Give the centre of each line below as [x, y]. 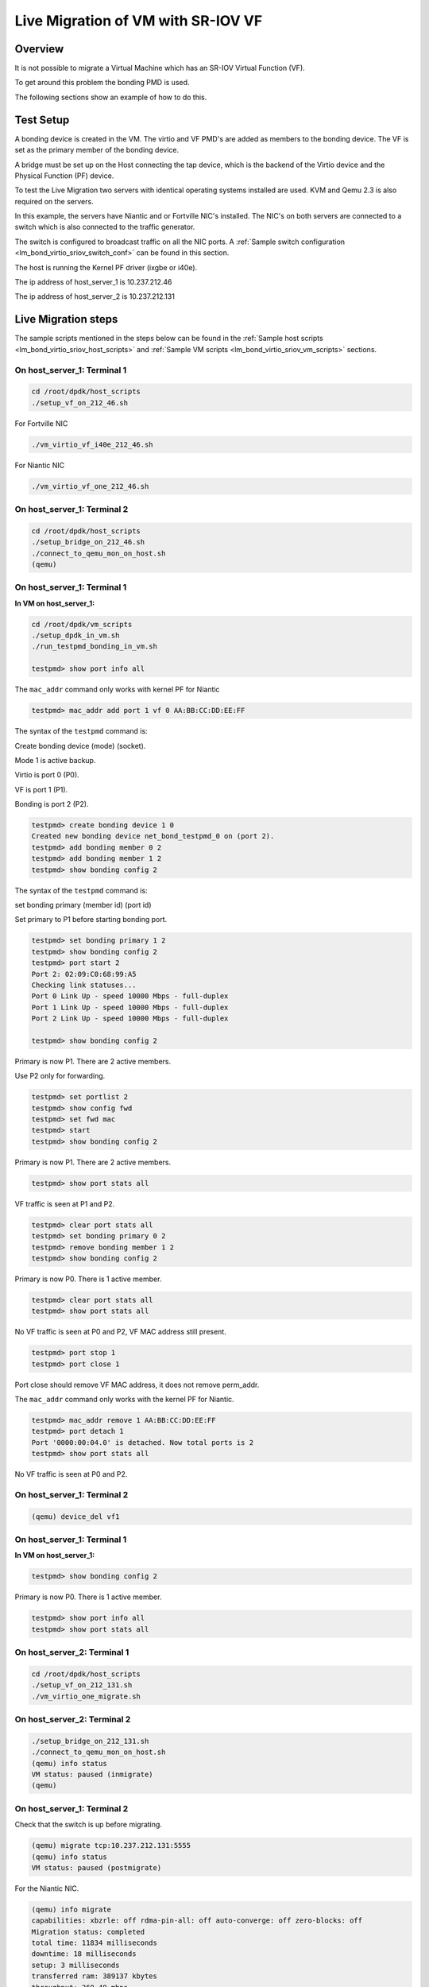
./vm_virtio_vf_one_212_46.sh [90, 486]
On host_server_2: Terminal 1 [72, 1652]
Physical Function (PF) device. [64, 176]
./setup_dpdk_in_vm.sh [75, 635]
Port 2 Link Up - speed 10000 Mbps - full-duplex [130, 1019]
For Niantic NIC [40, 465]
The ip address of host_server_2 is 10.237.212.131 [95, 296]
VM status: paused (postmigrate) [97, 1867]
